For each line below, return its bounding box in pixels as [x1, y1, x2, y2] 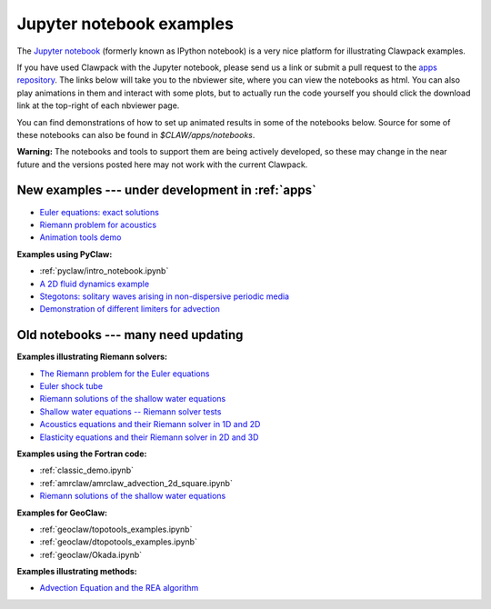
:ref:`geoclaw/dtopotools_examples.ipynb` [39, 536, 197, 547]
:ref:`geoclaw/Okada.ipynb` [39, 549, 143, 560]
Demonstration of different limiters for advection [39, 304, 220, 314]
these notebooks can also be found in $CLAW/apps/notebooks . [16, 129, 256, 140]
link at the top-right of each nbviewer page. [16, 100, 180, 111]
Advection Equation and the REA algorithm [39, 583, 199, 594]
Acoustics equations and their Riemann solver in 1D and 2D [39, 419, 261, 430]
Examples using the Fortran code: [16, 448, 147, 459]
